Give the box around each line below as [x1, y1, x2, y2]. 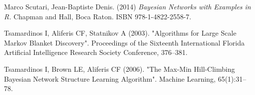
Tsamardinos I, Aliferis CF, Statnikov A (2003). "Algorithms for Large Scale [4, 28, 237, 38]
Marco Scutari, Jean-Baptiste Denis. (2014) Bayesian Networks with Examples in [4, 1, 251, 11]
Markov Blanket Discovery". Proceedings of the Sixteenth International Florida [4, 37, 245, 47]
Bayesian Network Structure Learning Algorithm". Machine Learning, [4, 73, 216, 84]
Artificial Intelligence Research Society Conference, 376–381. [4, 47, 188, 57]
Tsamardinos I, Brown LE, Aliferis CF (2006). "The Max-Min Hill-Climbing [4, 63, 235, 74]
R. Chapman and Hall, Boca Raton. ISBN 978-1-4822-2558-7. [4, 11, 191, 21]
